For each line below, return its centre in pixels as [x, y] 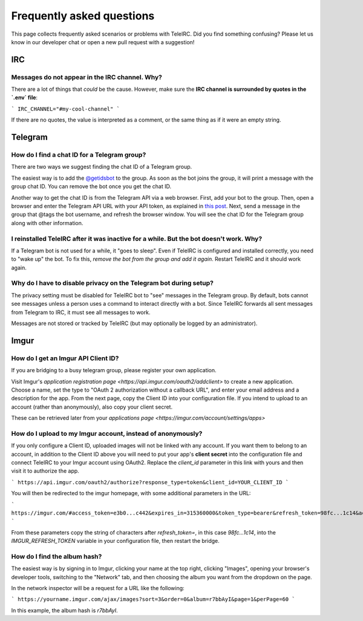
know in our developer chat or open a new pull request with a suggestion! [103, 42]
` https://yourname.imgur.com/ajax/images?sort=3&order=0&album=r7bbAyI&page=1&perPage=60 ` [153, 600]
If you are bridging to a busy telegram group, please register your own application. [114, 370]
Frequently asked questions [83, 16]
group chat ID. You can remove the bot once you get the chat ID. [91, 186]
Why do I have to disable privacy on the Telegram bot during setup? [113, 283]
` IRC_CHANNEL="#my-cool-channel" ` [66, 109]
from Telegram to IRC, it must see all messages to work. [81, 312]
